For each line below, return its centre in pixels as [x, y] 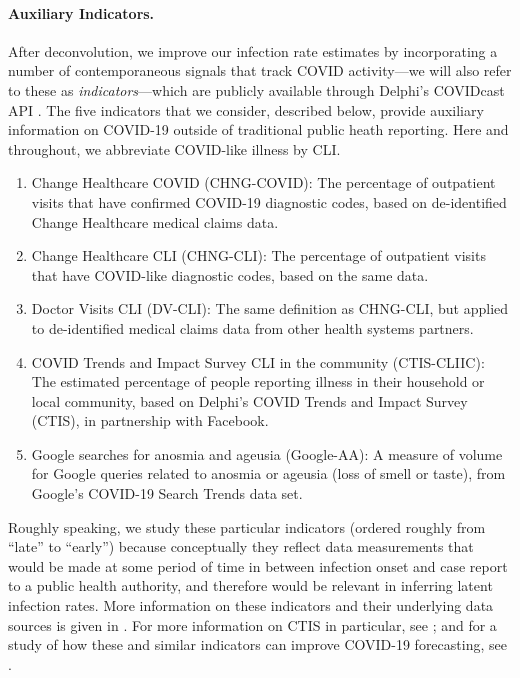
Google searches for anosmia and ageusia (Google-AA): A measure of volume [267, 453]
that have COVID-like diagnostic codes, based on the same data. [230, 274]
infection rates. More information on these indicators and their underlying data [251, 605]
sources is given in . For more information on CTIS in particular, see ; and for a [252, 624]
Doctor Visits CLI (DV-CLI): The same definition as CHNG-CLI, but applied [270, 308]
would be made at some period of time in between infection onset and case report [258, 565]
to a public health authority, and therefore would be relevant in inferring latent [250, 585]
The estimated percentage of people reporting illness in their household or [258, 381]
